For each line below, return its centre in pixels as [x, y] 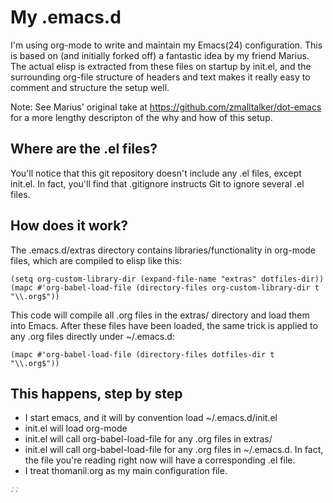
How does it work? [69, 226]
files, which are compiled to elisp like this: [96, 260]
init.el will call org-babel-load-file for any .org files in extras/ [148, 439]
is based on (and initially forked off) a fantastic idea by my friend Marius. [160, 55]
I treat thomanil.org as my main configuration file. [126, 471]
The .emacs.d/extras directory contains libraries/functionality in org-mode [163, 250]
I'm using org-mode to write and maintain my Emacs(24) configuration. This [166, 45]
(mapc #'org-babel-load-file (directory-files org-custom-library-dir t [165, 287]
